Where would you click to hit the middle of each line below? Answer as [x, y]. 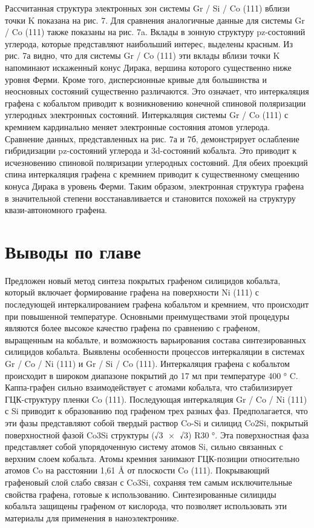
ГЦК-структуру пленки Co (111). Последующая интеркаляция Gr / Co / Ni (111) [156, 399]
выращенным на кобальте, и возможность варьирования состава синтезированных [155, 339]
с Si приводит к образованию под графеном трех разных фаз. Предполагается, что [156, 411]
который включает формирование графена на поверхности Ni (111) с [132, 292]
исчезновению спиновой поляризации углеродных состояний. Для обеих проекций [156, 162]
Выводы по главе [73, 251]
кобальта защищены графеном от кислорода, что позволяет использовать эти [146, 506]
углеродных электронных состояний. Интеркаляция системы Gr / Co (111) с [147, 115]
